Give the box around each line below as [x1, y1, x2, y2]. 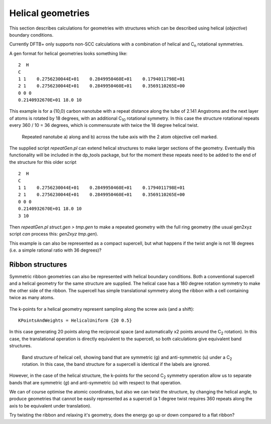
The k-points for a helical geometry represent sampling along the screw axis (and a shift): [9, 306, 194, 312]
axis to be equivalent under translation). [9, 402, 91, 408]
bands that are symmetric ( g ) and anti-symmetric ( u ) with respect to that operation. [9, 379, 182, 385]
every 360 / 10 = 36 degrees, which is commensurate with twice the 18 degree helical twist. [9, 122, 199, 128]
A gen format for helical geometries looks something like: [9, 50, 127, 56]
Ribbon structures [9, 260, 67, 269]
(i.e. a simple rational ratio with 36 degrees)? [9, 247, 102, 253]
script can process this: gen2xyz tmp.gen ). [9, 231, 98, 237]
